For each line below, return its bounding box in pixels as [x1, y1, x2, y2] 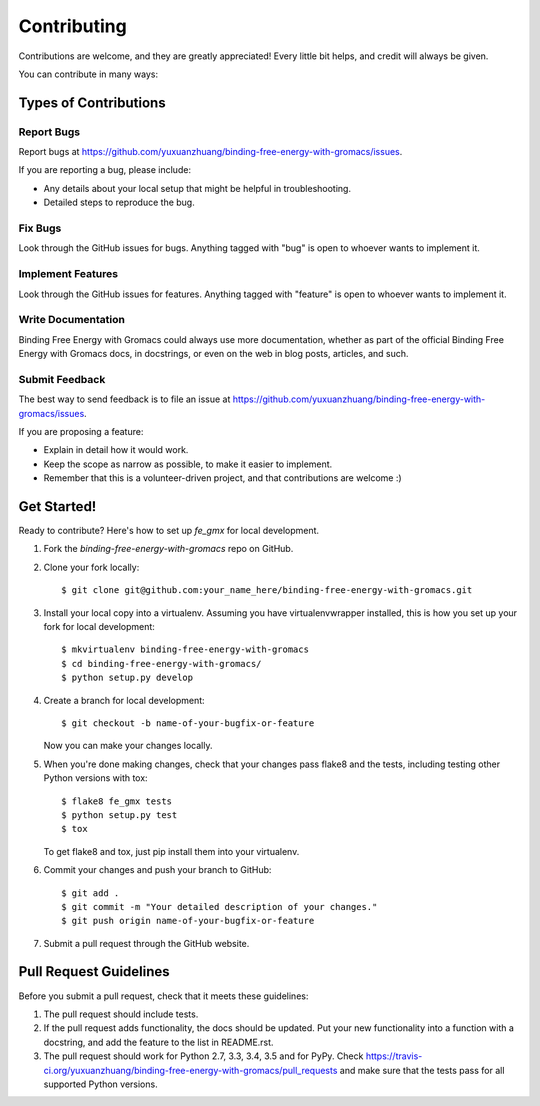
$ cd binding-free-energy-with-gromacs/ [61, 658, 262, 669]
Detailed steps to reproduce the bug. [43, 196, 195, 209]
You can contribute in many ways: [18, 68, 159, 80]
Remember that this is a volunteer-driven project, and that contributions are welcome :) [43, 472, 402, 484]
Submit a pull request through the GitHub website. [43, 937, 250, 949]
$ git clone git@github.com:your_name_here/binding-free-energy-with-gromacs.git [61, 585, 473, 596]
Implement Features [18, 267, 119, 281]
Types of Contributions [18, 94, 166, 111]
